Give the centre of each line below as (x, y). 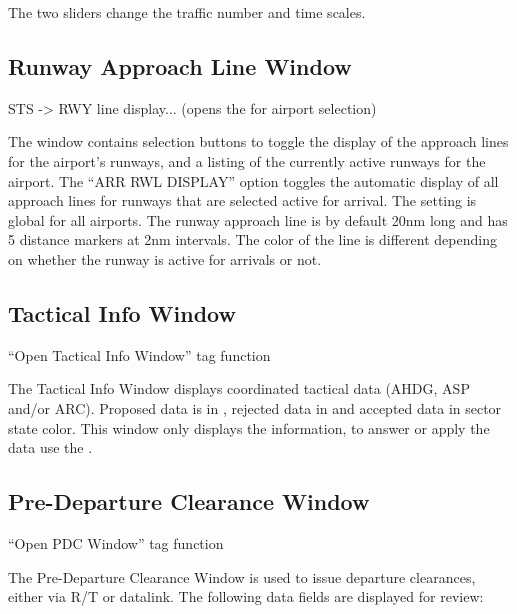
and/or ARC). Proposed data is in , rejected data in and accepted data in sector (255, 407)
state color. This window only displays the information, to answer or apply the (249, 427)
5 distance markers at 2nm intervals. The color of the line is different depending (252, 239)
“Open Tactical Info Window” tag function (139, 354)
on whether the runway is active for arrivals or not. (165, 258)
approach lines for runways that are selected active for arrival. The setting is (242, 200)
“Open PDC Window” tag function (116, 542)
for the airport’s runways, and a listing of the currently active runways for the (247, 160)
